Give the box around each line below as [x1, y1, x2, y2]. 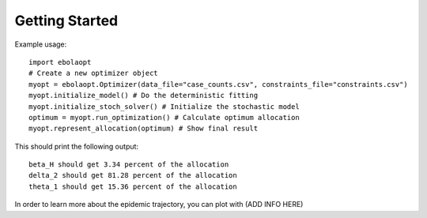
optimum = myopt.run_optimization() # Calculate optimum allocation [28, 113, 300, 122]
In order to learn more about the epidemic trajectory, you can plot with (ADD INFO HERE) [14, 200, 304, 209]
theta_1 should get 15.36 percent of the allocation [28, 182, 237, 191]
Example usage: [14, 39, 67, 49]
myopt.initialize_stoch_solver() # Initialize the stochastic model [28, 102, 300, 111]
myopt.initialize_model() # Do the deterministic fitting [28, 91, 259, 100]
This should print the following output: [14, 141, 138, 151]
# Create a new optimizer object [28, 69, 158, 78]
